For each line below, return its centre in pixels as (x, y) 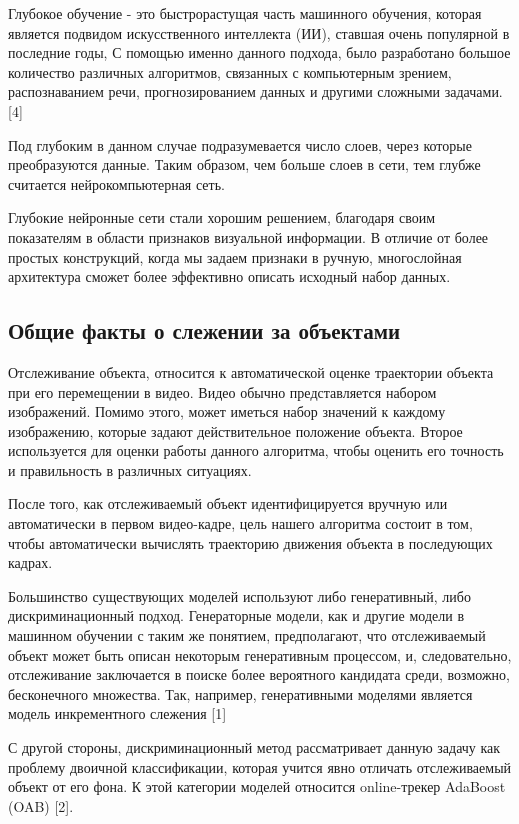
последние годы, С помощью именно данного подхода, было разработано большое (259, 52)
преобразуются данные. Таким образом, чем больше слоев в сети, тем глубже (244, 164)
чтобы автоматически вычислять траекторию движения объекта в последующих (250, 542)
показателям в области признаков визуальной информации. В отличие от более (248, 236)
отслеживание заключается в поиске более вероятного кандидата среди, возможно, (259, 674)
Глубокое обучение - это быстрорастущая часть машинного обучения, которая (245, 13)
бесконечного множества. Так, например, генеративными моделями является (240, 693)
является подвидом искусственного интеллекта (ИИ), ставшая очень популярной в (259, 32)
